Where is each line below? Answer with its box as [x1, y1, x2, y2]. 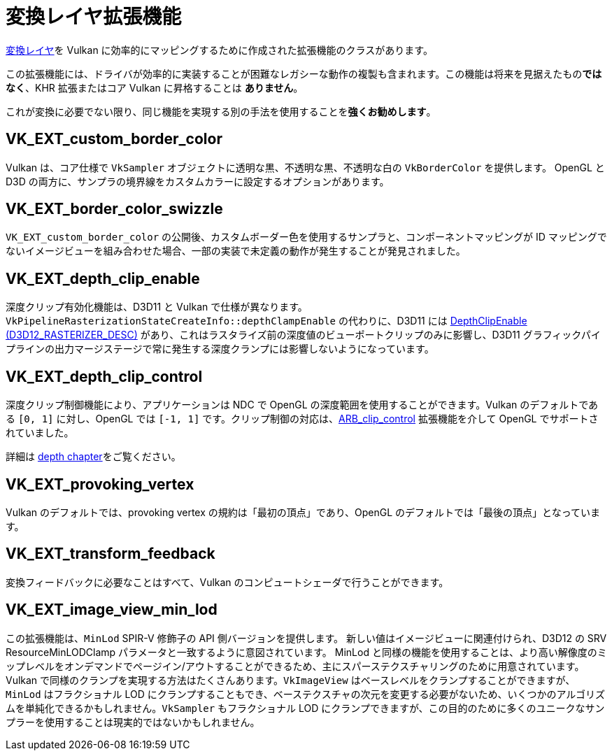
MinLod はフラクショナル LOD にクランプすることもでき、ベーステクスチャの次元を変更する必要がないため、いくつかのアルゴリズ [6, 687, 606, 700]
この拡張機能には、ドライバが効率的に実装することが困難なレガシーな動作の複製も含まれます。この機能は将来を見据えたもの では [6, 67, 602, 80]
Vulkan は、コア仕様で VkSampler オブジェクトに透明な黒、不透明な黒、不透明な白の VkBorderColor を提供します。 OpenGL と [6, 161, 605, 173]
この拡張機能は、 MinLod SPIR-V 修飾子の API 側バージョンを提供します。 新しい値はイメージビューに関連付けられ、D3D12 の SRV [6, 632, 607, 644]
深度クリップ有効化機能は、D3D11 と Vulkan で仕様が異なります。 [6, 301, 308, 313]
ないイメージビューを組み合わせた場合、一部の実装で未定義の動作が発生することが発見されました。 [6, 245, 466, 257]
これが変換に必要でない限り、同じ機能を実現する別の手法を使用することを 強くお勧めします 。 [6, 105, 436, 117]
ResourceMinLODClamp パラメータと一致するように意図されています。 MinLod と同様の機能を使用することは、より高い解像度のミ [6, 646, 607, 658]
